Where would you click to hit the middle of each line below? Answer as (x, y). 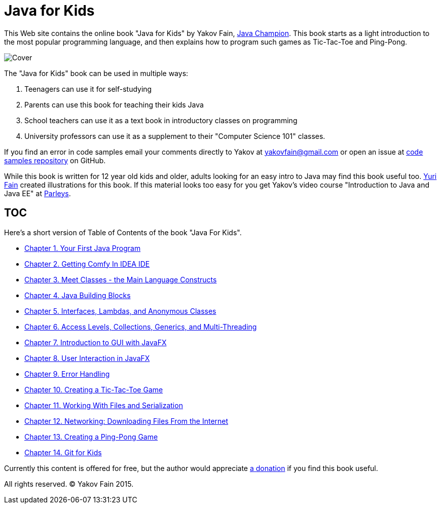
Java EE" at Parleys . (38, 193)
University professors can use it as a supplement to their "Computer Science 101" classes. (175, 136)
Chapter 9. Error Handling (67, 374)
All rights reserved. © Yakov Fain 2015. (69, 484)
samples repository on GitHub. (55, 160)
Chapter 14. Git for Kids (63, 452)
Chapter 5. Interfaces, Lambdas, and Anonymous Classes (120, 311)
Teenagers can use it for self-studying (88, 89)
